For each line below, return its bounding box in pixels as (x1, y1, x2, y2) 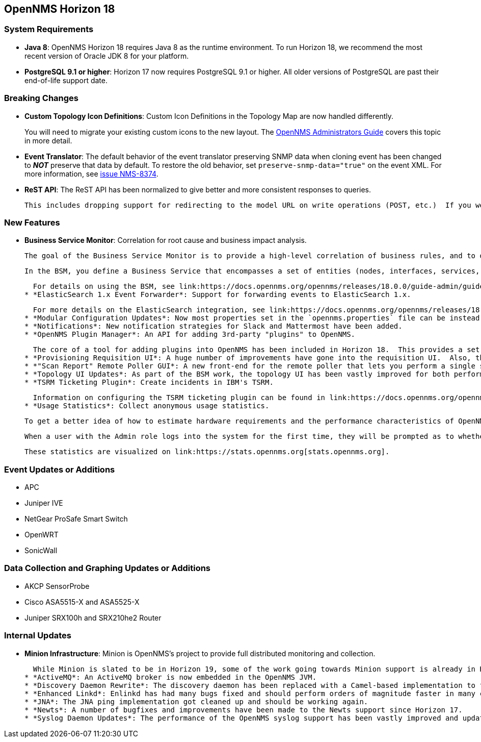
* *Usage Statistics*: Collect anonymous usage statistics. (24, 402, 270, 410)
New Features (4, 217, 60, 228)
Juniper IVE (24, 499, 63, 508)
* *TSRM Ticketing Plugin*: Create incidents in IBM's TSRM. (24, 378, 274, 387)
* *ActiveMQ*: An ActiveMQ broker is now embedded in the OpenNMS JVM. (24, 673, 317, 681)
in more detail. (24, 136, 72, 145)
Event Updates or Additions (4, 464, 115, 475)
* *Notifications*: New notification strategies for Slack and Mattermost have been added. (24, 322, 403, 331)
